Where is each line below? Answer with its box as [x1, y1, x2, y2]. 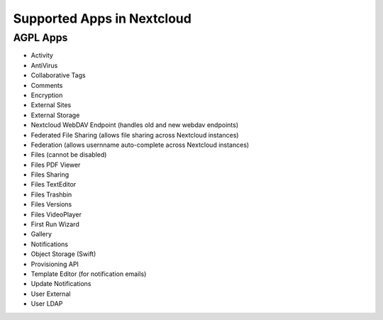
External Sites [30, 101, 72, 109]
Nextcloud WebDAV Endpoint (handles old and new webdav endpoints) [30, 121, 239, 129]
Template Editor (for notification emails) [30, 270, 147, 278]
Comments [30, 81, 63, 89]
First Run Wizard [30, 220, 79, 228]
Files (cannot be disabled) [30, 150, 107, 159]
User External [30, 289, 71, 298]
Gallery [30, 230, 52, 238]
